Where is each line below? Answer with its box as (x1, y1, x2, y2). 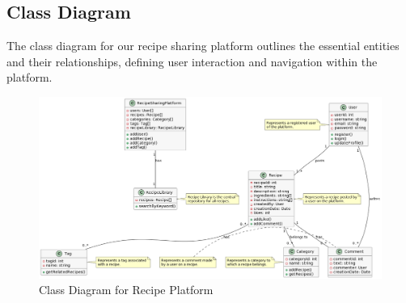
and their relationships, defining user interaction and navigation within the (6, 53, 378, 69)
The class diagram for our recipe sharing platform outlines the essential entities (6, 37, 400, 54)
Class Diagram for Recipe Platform (39, 281, 214, 298)
